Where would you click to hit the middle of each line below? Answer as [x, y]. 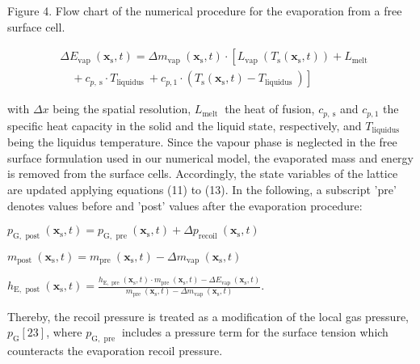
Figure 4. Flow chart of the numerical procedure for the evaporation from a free [205, 11]
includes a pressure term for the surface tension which [255, 332]
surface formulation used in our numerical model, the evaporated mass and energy [210, 157]
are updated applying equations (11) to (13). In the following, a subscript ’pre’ [202, 189]
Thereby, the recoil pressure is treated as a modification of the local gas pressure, [208, 316]
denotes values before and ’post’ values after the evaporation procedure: [185, 205]
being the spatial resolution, [122, 109]
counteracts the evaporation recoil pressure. [115, 351]
